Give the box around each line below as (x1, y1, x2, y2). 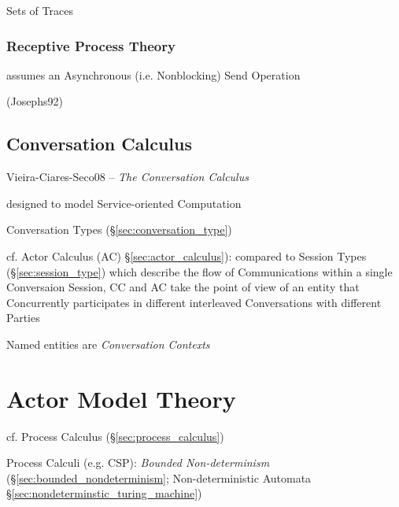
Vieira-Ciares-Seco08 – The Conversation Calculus (6, 168, 249, 185)
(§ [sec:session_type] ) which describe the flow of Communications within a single (6, 263, 393, 279)
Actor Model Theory (6, 382, 236, 414)
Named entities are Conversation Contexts (6, 335, 210, 352)
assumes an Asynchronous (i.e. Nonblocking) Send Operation (6, 66, 301, 83)
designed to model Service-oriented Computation (6, 194, 242, 211)
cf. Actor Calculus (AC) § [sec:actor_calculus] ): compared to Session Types (6, 247, 367, 264)
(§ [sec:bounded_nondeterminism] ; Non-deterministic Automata (6, 469, 312, 486)
